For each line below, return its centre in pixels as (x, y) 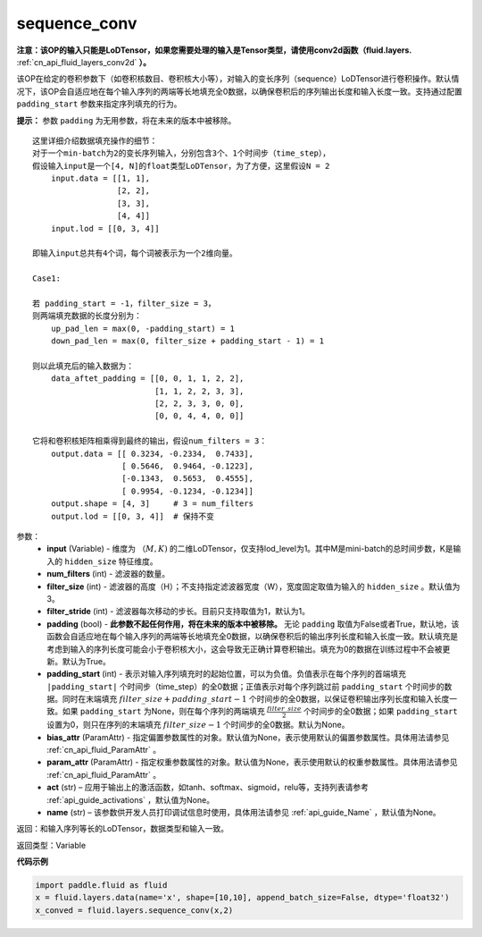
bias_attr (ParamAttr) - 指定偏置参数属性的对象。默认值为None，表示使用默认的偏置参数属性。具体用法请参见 (248, 737)
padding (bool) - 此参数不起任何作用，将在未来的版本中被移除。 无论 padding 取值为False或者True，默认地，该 (253, 624)
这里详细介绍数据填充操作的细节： (95, 140)
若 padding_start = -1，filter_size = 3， (124, 303)
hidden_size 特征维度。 (111, 561)
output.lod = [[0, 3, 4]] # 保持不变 (132, 516)
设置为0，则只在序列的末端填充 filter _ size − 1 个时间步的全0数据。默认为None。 (198, 725)
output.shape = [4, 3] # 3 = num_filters (152, 504)
